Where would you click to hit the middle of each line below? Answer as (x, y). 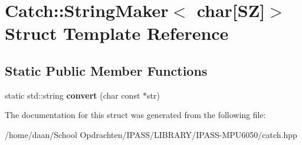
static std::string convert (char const (73, 95)
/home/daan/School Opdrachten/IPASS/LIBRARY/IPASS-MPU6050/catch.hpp (151, 134)
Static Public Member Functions (106, 70)
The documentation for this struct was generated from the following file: (135, 115)
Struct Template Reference (117, 33)
